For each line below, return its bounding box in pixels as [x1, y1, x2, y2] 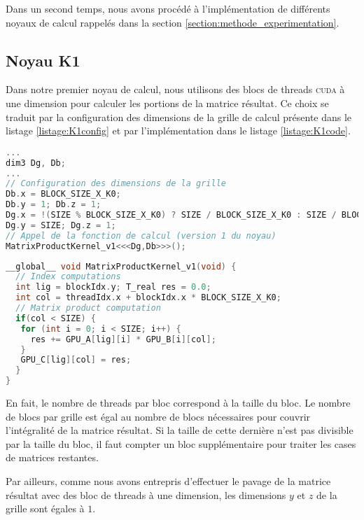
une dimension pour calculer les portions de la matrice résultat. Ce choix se [6, 95, 329, 110]
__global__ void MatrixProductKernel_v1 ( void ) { [6, 261, 237, 272]
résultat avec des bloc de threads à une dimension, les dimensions [6, 487, 286, 502]
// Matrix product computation [15, 303, 161, 314]
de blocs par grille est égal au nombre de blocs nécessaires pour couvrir [6, 409, 311, 423]
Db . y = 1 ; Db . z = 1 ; [6, 199, 101, 210]
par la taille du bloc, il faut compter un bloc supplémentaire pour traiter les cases [6, 436, 356, 451]
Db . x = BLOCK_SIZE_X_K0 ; [6, 189, 121, 199]
